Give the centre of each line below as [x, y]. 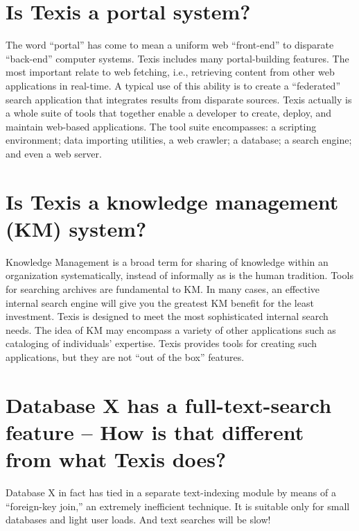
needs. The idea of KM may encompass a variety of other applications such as [171, 329]
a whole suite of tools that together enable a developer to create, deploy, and [169, 113]
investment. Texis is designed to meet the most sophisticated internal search [167, 316]
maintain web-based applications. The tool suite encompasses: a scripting [161, 126]
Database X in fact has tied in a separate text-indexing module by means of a [171, 492]
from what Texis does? [116, 459]
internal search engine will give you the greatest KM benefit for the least [160, 302]
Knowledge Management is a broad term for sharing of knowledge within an [167, 261]
